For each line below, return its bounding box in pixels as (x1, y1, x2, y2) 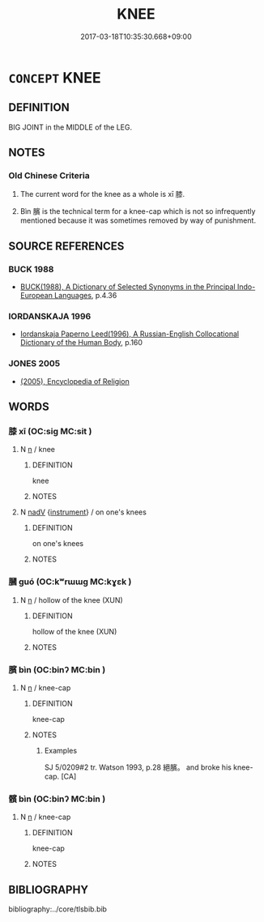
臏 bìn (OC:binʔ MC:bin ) (8, 664, 106, 675)
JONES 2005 (8, 358, 61, 369)
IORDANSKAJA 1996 (8, 311, 92, 322)
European (19, 291, 53, 301)
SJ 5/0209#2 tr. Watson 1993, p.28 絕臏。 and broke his (44, 762, 232, 772)
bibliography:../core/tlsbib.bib (8, 904, 108, 914)
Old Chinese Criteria (8, 170, 91, 181)
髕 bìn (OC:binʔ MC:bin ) (8, 793, 106, 805)
